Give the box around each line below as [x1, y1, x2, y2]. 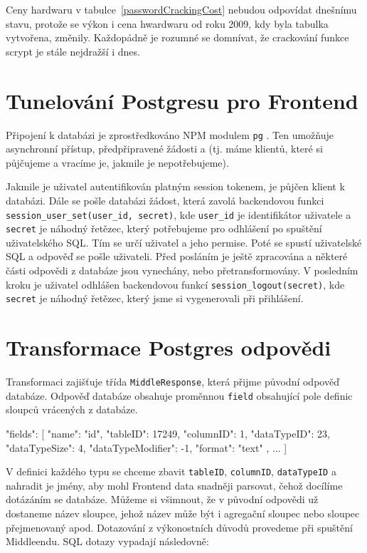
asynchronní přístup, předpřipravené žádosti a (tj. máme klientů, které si [6, 141, 323, 156]
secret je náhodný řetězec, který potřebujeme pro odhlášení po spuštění [6, 221, 322, 236]
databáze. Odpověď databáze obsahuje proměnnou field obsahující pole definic [6, 388, 353, 403]
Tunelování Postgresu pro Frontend [6, 86, 358, 115]
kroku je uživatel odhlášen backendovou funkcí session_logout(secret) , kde [6, 276, 345, 291]
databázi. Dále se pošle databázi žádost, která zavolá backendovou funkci [6, 192, 324, 207]
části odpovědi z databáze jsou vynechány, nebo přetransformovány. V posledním [6, 263, 358, 278]
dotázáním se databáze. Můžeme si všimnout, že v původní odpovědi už [6, 492, 319, 507]
